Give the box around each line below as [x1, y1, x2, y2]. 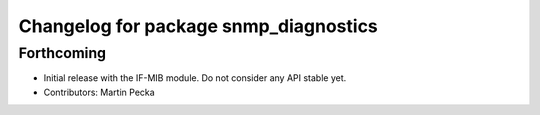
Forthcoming [18, 44, 107, 62]
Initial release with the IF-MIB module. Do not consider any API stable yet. [43, 72, 347, 84]
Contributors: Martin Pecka [43, 86, 155, 98]
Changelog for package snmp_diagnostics [18, 15, 379, 37]
